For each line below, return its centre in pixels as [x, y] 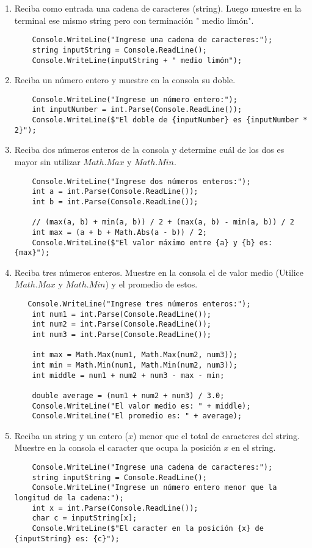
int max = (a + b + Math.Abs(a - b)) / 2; [119, 232]
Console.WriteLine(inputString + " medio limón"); [137, 60]
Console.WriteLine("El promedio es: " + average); [137, 416]
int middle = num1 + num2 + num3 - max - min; [128, 375]
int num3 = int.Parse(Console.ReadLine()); [122, 334]
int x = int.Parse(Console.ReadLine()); [115, 508]
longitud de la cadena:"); [69, 498]
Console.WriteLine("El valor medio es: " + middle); [141, 406]
